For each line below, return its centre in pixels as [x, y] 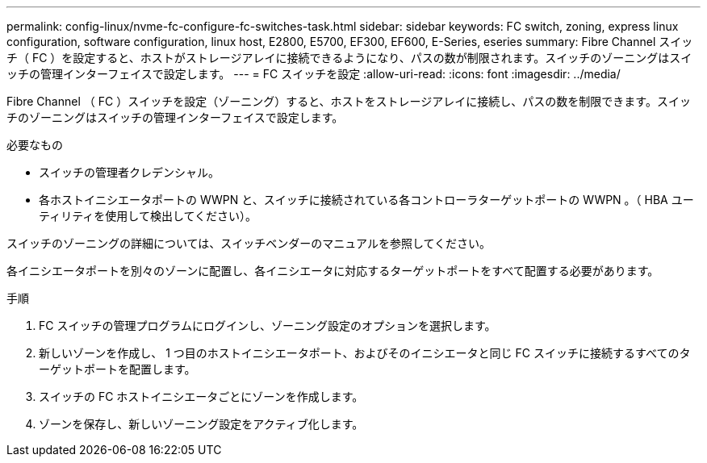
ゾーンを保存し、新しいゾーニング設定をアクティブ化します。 [201, 424]
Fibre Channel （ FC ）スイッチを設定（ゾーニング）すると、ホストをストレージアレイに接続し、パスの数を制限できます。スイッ [349, 101]
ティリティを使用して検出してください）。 [148, 216]
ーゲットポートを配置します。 [117, 369]
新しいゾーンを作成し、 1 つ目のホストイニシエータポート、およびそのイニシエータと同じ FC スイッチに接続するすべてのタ [365, 353]
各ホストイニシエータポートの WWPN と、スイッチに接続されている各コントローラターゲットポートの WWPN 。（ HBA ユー [366, 200]
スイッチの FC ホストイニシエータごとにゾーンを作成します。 [201, 396]
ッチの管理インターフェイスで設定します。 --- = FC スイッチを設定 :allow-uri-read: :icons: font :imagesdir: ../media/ [314, 74]
